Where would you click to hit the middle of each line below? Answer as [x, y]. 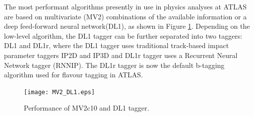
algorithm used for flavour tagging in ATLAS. [74, 75]
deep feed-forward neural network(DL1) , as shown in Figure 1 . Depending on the [127, 26]
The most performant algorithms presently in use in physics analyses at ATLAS [126, 6]
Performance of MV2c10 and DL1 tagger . [87, 108]
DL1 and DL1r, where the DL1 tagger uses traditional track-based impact [117, 45]
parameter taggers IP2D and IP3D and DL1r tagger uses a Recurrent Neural [121, 55]
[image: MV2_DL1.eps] [60, 92]
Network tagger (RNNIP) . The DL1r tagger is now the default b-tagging [114, 65]
